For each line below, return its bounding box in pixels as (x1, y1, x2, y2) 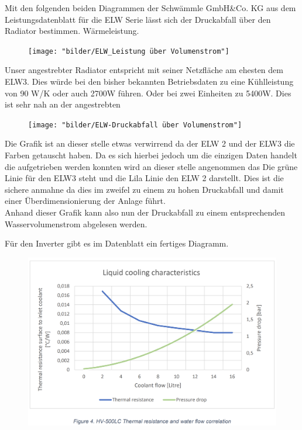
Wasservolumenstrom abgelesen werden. (5, 217, 147, 230)
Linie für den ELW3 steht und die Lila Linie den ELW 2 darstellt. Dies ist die (5, 172, 284, 184)
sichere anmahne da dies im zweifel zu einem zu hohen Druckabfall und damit (5, 183, 284, 195)
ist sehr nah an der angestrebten (5, 98, 121, 110)
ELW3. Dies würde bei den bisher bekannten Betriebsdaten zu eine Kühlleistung (5, 75, 294, 88)
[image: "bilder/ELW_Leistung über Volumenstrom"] (28, 47, 229, 56)
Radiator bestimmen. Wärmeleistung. (5, 25, 139, 37)
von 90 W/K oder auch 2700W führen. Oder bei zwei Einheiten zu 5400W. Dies (5, 86, 291, 99)
